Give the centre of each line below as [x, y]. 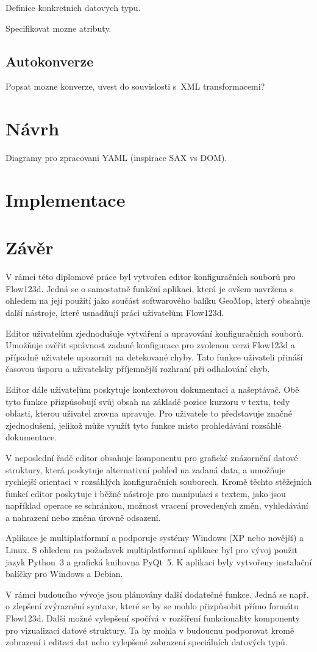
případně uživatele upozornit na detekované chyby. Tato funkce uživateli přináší [154, 356]
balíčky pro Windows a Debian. [64, 574]
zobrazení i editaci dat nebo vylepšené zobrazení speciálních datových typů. [147, 642]
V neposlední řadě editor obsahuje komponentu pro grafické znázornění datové [152, 457]
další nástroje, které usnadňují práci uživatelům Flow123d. [115, 312]
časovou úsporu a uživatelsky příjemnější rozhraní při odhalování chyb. [138, 369]
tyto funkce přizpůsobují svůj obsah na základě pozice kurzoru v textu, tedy [148, 401]
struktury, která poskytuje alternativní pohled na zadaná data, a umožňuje [146, 469]
